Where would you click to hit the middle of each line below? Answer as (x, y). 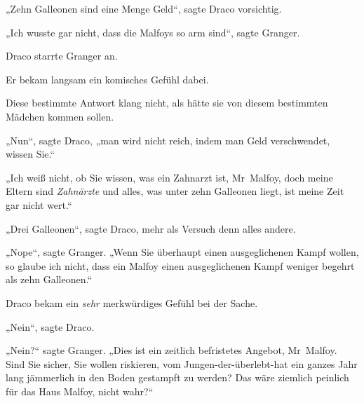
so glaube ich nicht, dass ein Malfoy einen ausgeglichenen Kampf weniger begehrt (180, 265)
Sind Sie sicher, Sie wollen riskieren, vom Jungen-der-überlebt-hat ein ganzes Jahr (182, 363)
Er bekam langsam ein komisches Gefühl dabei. (107, 79)
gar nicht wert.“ (39, 204)
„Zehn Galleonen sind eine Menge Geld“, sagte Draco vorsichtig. (144, 8)
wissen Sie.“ (31, 154)
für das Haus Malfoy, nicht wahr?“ (80, 391)
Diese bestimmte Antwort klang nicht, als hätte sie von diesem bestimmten (167, 103)
